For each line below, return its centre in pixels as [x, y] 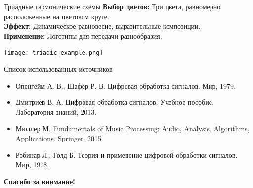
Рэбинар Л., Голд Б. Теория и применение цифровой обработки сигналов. [126, 155]
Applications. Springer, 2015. [59, 138]
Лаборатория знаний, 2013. [56, 112]
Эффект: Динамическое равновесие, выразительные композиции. [102, 26]
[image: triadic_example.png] [54, 53]
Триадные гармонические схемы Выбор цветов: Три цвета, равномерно [112, 6]
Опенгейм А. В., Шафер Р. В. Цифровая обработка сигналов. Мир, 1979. [126, 85]
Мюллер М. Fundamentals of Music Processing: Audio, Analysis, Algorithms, [132, 128]
